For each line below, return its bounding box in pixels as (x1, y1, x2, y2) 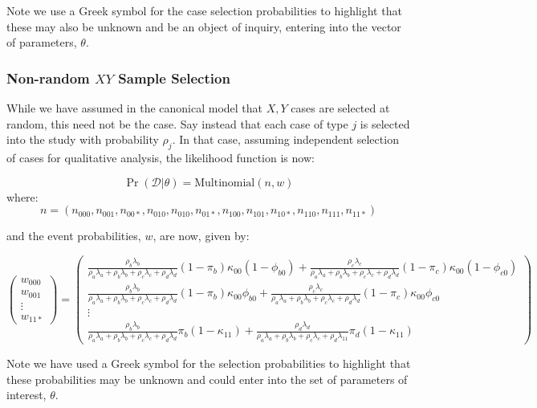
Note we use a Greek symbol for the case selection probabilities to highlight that (6, 2, 402, 18)
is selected (360, 115, 410, 132)
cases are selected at (291, 100, 390, 116)
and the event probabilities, (6, 227, 141, 244)
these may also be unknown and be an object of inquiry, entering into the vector (6, 18, 401, 35)
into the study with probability (6, 131, 159, 148)
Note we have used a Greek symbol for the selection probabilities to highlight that (6, 355, 411, 372)
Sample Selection (118, 67, 230, 88)
